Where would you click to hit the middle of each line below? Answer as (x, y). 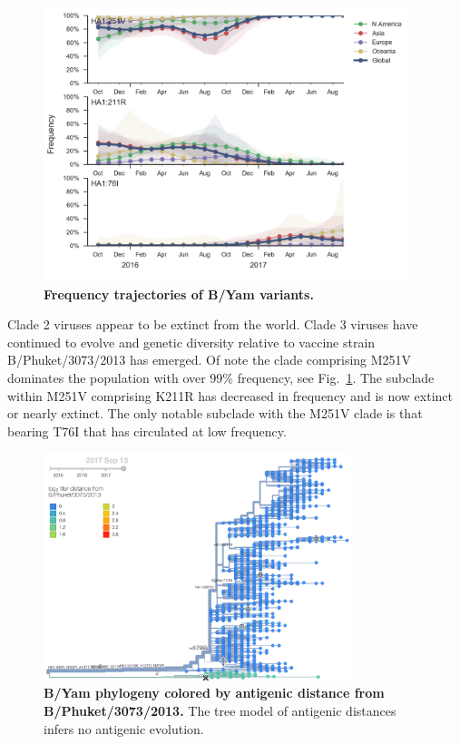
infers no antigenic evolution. (124, 728)
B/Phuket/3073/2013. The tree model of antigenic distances (220, 711)
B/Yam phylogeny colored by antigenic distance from (214, 693)
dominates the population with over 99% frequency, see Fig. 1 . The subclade (221, 378)
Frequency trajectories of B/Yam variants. (179, 294)
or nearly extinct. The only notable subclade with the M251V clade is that (215, 413)
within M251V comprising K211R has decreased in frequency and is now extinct (230, 395)
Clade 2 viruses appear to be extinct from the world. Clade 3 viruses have (213, 324)
